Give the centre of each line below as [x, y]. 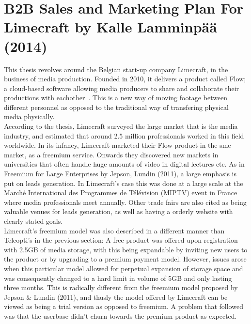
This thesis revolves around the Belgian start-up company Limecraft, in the [116, 69]
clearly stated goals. [33, 221]
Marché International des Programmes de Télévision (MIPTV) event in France [121, 193]
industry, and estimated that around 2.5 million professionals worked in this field [124, 135]
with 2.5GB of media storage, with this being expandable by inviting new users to [126, 249]
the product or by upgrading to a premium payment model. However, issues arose [125, 259]
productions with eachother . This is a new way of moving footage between [116, 98]
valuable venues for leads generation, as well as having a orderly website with [118, 211]
